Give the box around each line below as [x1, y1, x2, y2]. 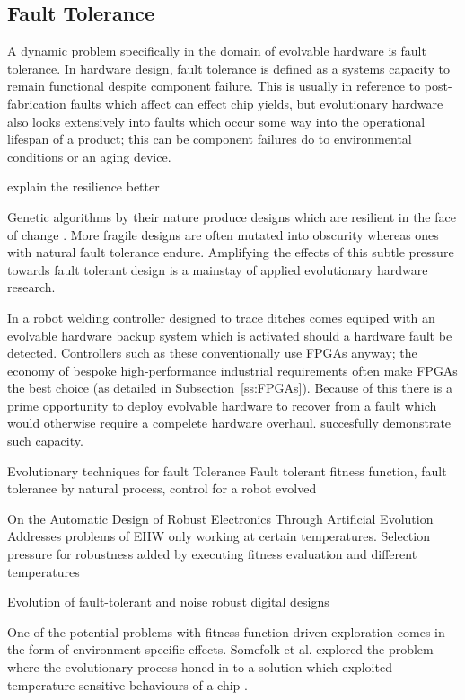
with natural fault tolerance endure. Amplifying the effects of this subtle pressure [7, 243, 454, 261]
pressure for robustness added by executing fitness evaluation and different [7, 545, 417, 563]
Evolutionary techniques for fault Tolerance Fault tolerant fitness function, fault [7, 461, 447, 480]
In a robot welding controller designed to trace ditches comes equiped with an [7, 307, 435, 326]
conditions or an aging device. [7, 146, 171, 165]
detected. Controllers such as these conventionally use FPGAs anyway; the [7, 343, 417, 362]
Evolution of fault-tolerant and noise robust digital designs [7, 592, 329, 611]
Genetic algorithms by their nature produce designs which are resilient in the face [7, 207, 456, 226]
